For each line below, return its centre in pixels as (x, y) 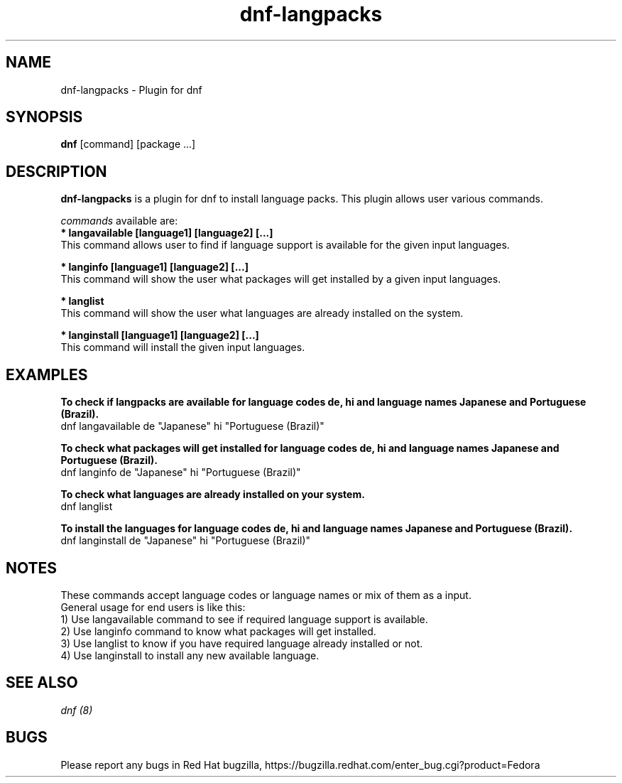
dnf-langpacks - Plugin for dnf (131, 90)
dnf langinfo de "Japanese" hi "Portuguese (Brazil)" (181, 472)
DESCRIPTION (56, 171)
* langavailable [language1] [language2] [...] (167, 233)
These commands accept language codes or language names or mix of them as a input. (266, 595)
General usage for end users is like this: (153, 607)
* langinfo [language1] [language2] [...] (154, 267)
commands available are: (119, 221)
